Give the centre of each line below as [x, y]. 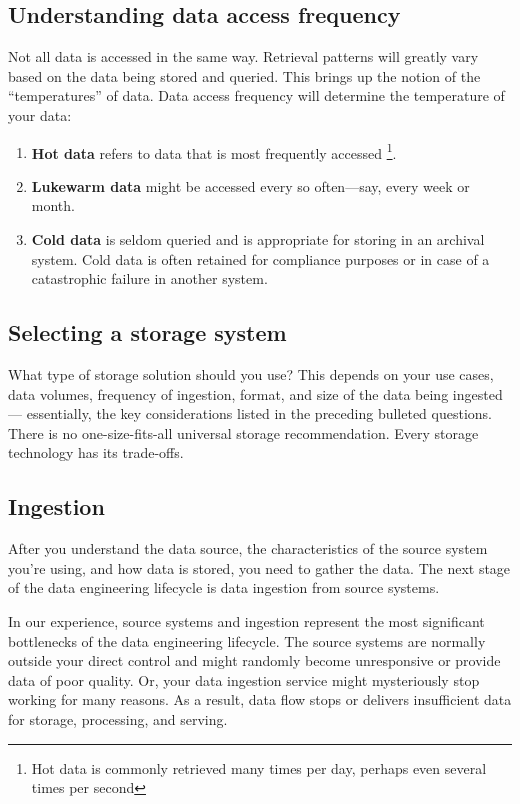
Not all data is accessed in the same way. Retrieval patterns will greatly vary [243, 56]
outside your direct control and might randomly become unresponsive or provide [254, 660]
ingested [477, 393]
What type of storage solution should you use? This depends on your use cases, [251, 374]
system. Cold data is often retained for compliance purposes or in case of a [260, 258]
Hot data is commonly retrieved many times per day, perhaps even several [259, 767]
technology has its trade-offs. [96, 452]
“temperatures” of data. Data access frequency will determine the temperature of [256, 95]
